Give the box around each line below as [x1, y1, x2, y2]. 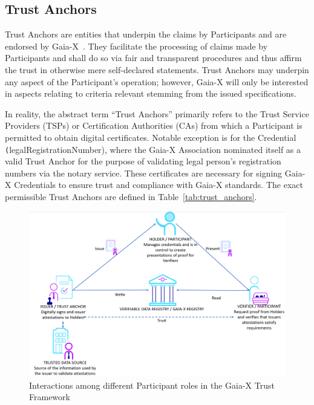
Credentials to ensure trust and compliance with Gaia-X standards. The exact [14, 178, 303, 191]
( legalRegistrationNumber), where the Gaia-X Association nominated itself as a [5, 143, 301, 155]
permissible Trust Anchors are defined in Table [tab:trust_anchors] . [5, 190, 257, 202]
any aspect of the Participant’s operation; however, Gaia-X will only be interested [5, 75, 309, 88]
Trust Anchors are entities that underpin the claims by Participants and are [5, 28, 287, 40]
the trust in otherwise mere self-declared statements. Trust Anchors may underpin [5, 63, 309, 76]
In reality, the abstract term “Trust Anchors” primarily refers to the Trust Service [5, 107, 309, 120]
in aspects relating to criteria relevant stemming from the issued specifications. [5, 87, 296, 100]
